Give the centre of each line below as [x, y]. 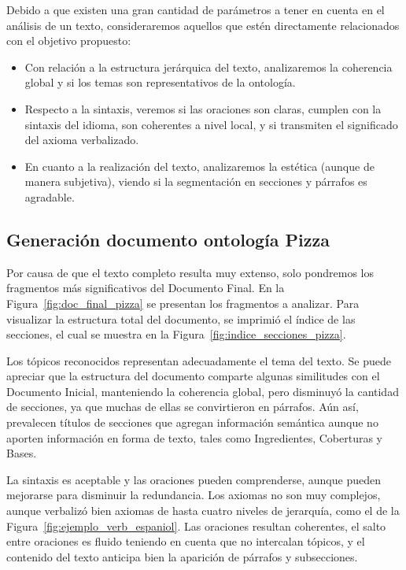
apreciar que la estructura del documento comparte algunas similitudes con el [193, 376]
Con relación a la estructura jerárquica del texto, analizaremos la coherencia [209, 67]
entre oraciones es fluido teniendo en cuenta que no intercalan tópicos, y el [186, 541]
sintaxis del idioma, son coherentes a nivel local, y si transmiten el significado [211, 124]
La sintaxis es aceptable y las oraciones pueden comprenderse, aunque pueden [194, 479]
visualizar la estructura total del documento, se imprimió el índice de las [181, 318]
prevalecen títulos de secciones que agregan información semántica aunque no [192, 422]
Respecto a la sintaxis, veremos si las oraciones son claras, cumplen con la [203, 108]
